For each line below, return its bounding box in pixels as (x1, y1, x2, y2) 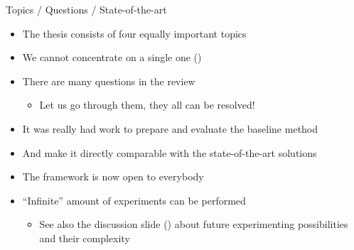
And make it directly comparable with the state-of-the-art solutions (22, 145, 317, 160)
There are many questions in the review (22, 73, 195, 88)
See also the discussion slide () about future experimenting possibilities (39, 217, 348, 232)
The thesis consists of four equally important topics (22, 26, 247, 40)
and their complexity (39, 230, 130, 245)
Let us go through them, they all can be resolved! (39, 97, 255, 112)
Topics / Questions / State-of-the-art (6, 2, 167, 16)
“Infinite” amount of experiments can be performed (22, 192, 246, 207)
